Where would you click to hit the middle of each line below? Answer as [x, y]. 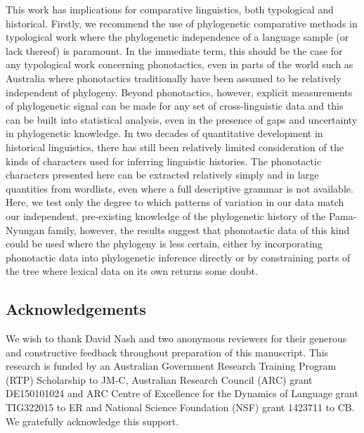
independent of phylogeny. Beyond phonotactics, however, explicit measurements [179, 92]
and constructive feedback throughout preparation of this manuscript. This [167, 352]
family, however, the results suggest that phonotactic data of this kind [199, 230]
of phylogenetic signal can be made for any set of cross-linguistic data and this [175, 106]
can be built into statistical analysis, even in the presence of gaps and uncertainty [182, 119]
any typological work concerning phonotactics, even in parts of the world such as [180, 64]
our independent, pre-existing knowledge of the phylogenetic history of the [166, 215]
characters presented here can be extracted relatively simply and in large [162, 175]
